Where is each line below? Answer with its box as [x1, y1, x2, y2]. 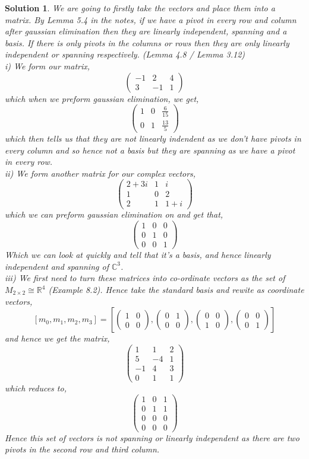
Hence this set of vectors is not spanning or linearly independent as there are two [5, 431, 299, 444]
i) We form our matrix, [5, 59, 90, 72]
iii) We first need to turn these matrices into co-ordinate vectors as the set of [5, 272, 285, 284]
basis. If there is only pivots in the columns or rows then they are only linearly [5, 36, 289, 49]
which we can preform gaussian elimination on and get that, [5, 208, 223, 221]
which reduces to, [5, 381, 67, 394]
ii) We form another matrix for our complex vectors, [5, 167, 196, 179]
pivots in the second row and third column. [5, 443, 160, 455]
